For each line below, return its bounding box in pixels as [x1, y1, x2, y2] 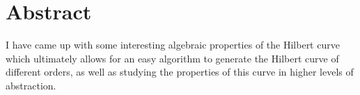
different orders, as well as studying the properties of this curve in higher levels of [6, 64, 354, 79]
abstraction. [6, 78, 56, 92]
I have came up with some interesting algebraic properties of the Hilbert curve [6, 37, 340, 52]
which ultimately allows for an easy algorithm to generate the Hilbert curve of [6, 51, 339, 65]
